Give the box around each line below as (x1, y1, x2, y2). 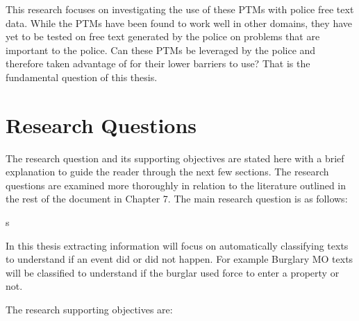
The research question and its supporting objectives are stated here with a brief (6, 150, 344, 165)
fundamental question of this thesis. (6, 69, 158, 84)
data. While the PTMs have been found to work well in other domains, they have (6, 15, 352, 30)
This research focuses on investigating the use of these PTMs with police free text (6, 2, 354, 16)
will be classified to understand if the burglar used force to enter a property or (6, 265, 340, 279)
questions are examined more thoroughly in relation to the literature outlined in (6, 177, 347, 192)
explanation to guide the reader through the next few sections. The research (6, 164, 329, 179)
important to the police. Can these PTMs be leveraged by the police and (6, 42, 316, 57)
